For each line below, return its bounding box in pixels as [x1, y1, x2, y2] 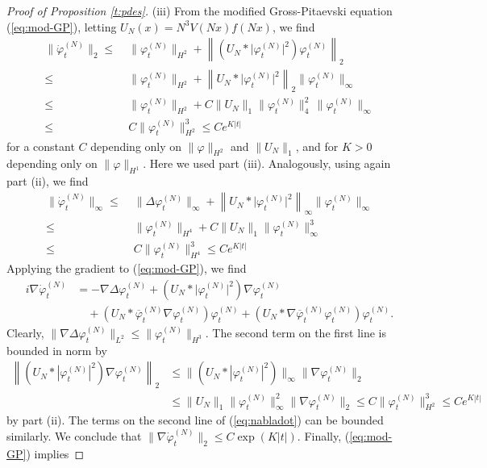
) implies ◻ [26, 445, 85, 462]
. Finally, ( [297, 427, 350, 444]
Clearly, [6, 324, 44, 341]
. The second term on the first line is [205, 324, 387, 341]
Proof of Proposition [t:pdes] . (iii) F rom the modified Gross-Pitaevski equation [6, 2, 393, 19]
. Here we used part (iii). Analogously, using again [143, 155, 391, 172]
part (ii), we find [6, 173, 89, 190]
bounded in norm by [6, 341, 107, 358]
